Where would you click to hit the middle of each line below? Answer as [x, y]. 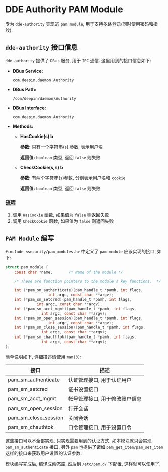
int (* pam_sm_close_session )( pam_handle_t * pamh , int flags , [80, 328]
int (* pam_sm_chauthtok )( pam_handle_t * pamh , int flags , [75, 337]
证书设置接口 [83, 389]
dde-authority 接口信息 [41, 48]
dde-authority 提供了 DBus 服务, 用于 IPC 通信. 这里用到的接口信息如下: [78, 60]
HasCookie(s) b [37, 136]
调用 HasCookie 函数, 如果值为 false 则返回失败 [61, 215]
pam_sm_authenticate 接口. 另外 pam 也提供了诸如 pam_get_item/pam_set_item [84, 447]
